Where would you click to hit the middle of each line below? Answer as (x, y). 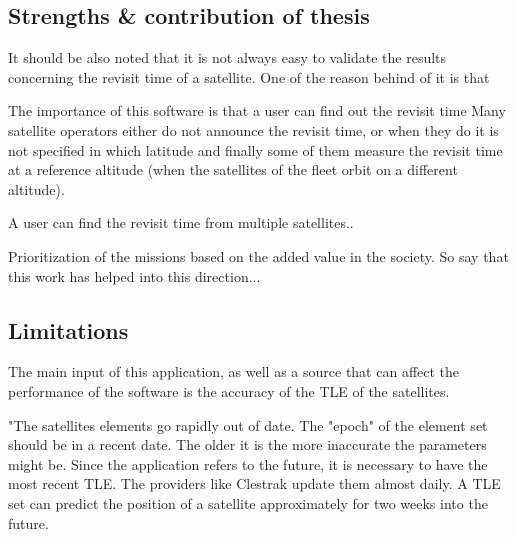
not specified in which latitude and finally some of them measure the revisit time (255, 149)
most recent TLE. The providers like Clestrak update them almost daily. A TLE (254, 483)
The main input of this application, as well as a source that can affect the (234, 371)
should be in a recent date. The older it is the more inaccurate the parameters (247, 444)
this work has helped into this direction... (134, 275)
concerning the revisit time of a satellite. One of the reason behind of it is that (249, 76)
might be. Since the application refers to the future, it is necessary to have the (248, 463)
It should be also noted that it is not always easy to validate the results (227, 57)
